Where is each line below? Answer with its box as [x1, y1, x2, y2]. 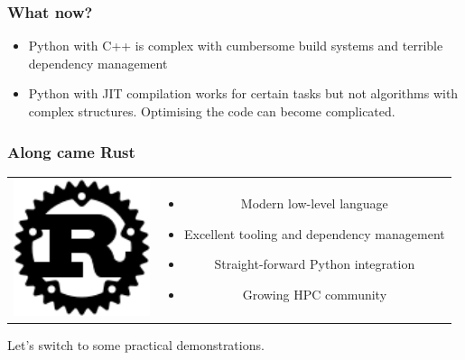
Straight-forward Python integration [214, 254, 415, 273]
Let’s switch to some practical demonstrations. [7, 335, 265, 354]
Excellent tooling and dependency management [183, 224, 445, 243]
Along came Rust [7, 140, 135, 162]
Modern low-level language [240, 194, 388, 213]
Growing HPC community [242, 285, 387, 304]
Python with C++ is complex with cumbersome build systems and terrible [28, 36, 443, 55]
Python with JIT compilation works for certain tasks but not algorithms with [28, 84, 459, 103]
